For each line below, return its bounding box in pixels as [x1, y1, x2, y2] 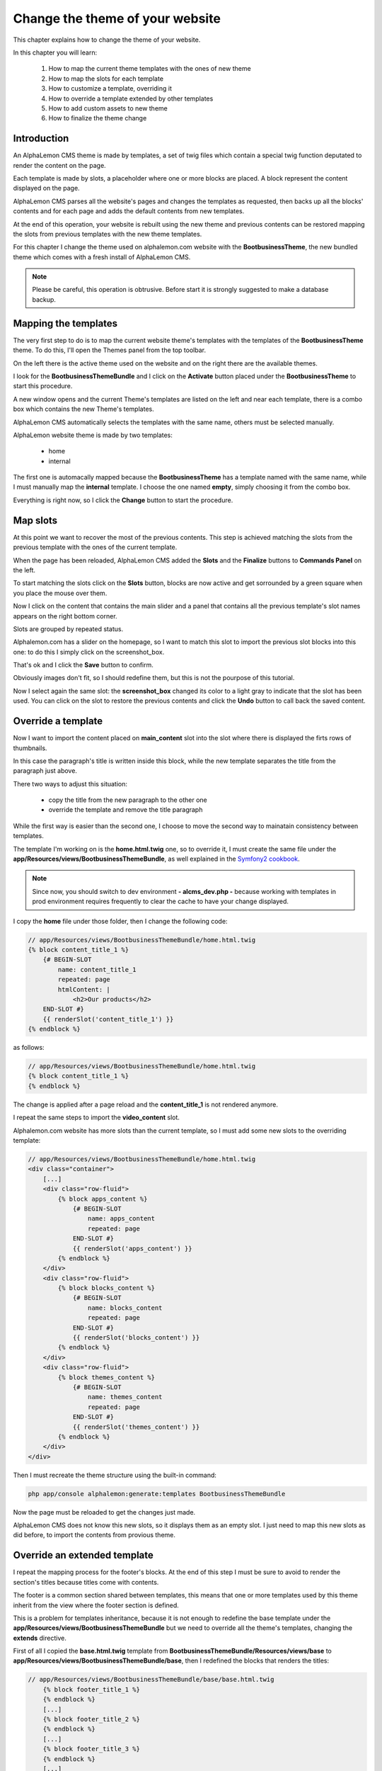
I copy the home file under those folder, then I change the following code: [13, 917, 228, 925]
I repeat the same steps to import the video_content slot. [13, 1113, 180, 1122]
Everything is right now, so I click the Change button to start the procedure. [13, 496, 233, 504]
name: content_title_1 [57, 966, 137, 973]
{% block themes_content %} [57, 1373, 156, 1381]
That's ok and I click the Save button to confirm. [13, 661, 154, 669]
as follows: [13, 1043, 45, 1052]
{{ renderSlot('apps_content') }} [72, 1244, 192, 1252]
